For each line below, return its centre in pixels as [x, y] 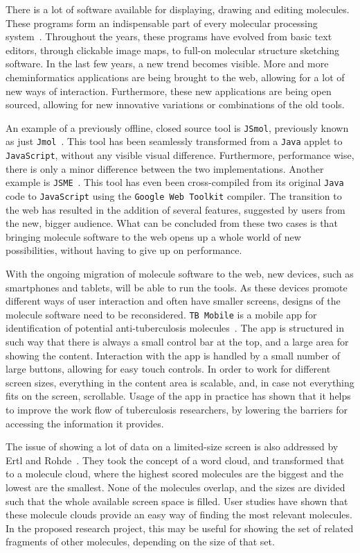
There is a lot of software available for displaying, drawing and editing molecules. [178, 9]
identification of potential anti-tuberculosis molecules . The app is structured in [175, 328]
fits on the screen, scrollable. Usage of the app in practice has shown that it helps [178, 396]
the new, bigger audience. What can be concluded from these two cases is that [172, 223]
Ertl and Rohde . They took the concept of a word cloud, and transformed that [175, 460]
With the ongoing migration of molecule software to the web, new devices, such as [180, 273]
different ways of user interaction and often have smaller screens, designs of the [173, 301]
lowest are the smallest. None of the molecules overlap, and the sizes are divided [175, 487]
